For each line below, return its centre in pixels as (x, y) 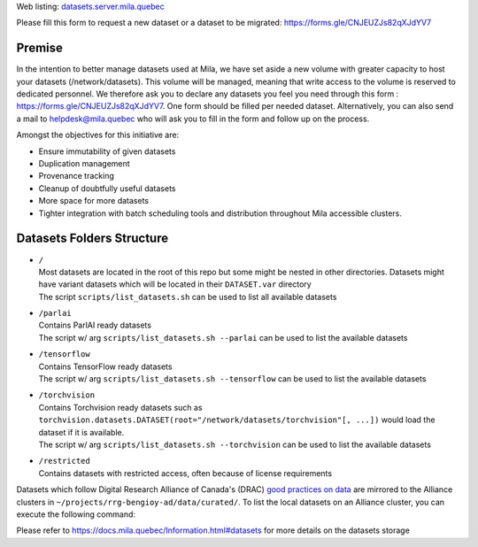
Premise (40, 48)
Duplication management (84, 164)
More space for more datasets (94, 201)
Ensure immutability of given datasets (107, 151)
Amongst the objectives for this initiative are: (98, 135)
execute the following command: (76, 514)
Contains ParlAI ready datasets (95, 325)
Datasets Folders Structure (92, 239)
